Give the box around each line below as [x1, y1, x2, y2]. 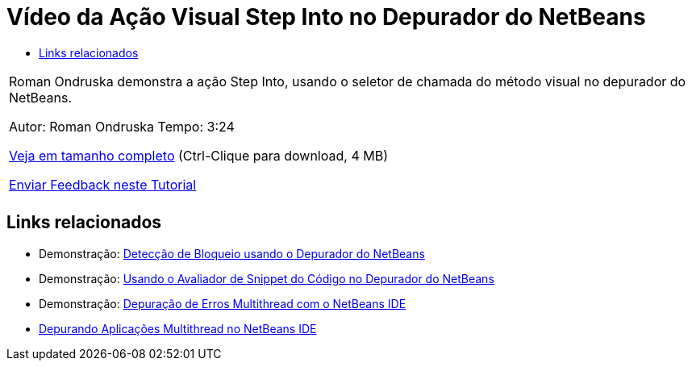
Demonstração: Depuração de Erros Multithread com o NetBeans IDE [39, 296, 406, 311]
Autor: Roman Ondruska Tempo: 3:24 [9, 118, 235, 135]
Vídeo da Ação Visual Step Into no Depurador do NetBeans [6, 3, 646, 31]
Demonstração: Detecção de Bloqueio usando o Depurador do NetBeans [39, 246, 425, 261]
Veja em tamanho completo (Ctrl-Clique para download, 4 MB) [9, 147, 388, 164]
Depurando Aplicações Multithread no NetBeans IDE [39, 321, 317, 336]
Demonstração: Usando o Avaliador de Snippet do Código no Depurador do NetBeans [39, 271, 494, 286]
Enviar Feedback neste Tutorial [9, 176, 197, 193]
